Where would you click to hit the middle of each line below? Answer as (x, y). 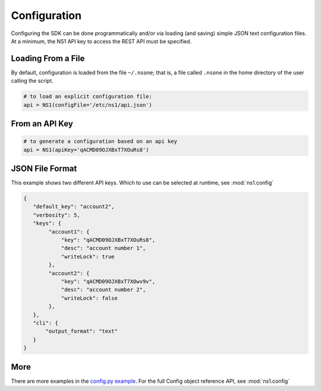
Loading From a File (48, 58)
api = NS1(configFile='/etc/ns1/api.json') (88, 105)
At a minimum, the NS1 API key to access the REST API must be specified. (101, 41)
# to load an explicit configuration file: (88, 97)
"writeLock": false (89, 298)
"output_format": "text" (82, 331)
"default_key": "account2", (74, 207)
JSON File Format (44, 169)
